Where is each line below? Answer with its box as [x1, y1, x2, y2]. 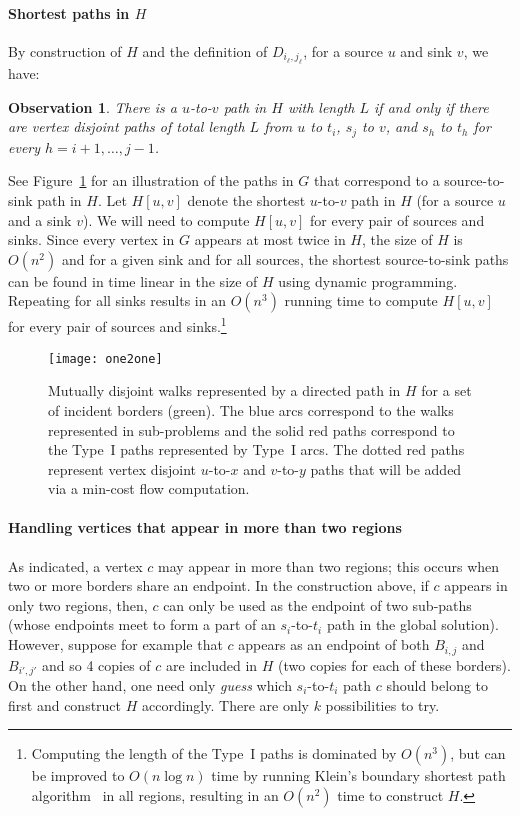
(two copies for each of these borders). [278, 654, 511, 675]
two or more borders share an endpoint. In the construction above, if [8, 575, 429, 596]
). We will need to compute [82, 209, 250, 230]
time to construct [337, 784, 444, 805]
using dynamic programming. [278, 270, 458, 291]
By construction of [8, 40, 122, 61]
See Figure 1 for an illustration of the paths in [8, 170, 294, 191]
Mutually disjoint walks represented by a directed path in [48, 380, 401, 401]
